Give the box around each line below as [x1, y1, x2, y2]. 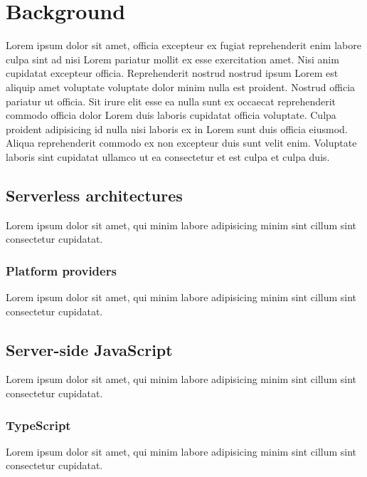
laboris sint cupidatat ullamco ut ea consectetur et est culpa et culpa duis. [6, 149, 330, 164]
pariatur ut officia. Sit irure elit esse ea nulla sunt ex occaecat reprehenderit [6, 93, 336, 108]
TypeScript [6, 416, 71, 434]
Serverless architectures [6, 184, 183, 206]
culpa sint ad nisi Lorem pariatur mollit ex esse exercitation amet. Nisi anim [6, 51, 339, 66]
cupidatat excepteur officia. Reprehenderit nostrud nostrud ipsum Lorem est [6, 65, 339, 80]
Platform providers [6, 261, 117, 279]
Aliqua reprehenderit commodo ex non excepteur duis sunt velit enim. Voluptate [6, 135, 357, 150]
